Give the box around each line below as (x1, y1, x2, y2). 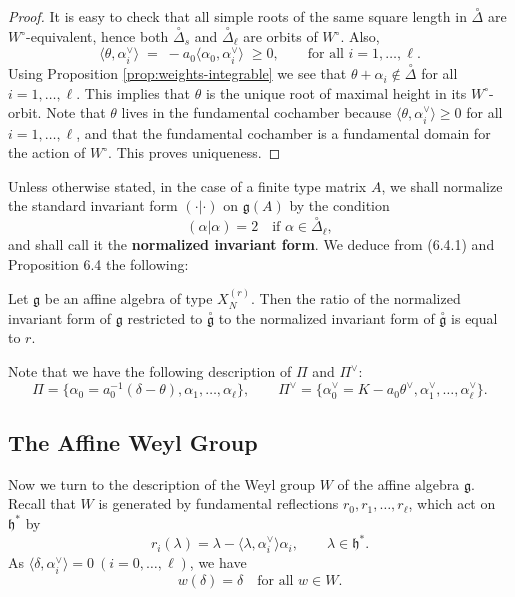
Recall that (8, 493, 76, 514)
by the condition (289, 195, 390, 216)
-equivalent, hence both (26, 26, 169, 47)
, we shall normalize (381, 175, 503, 196)
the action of (8, 142, 86, 163)
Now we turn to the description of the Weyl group (8, 473, 316, 494)
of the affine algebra (337, 473, 460, 494)
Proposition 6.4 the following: (8, 253, 189, 274)
